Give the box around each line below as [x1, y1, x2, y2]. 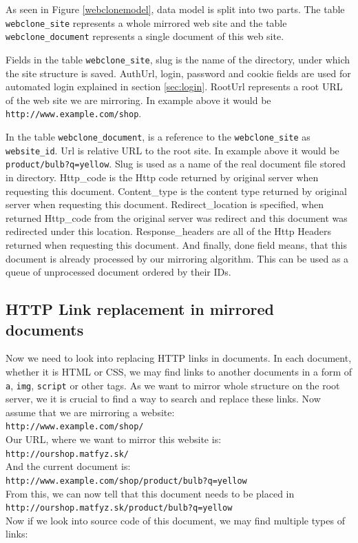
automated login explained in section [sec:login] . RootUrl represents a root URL [6, 79, 343, 94]
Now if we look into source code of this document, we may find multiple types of [6, 513, 345, 527]
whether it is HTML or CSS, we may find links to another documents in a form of [6, 364, 352, 378]
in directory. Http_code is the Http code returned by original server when [6, 170, 319, 184]
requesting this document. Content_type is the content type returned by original [6, 183, 347, 198]
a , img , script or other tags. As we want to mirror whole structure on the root [6, 378, 340, 392]
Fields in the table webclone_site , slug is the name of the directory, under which [6, 52, 350, 66]
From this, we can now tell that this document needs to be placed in [6, 486, 295, 500]
